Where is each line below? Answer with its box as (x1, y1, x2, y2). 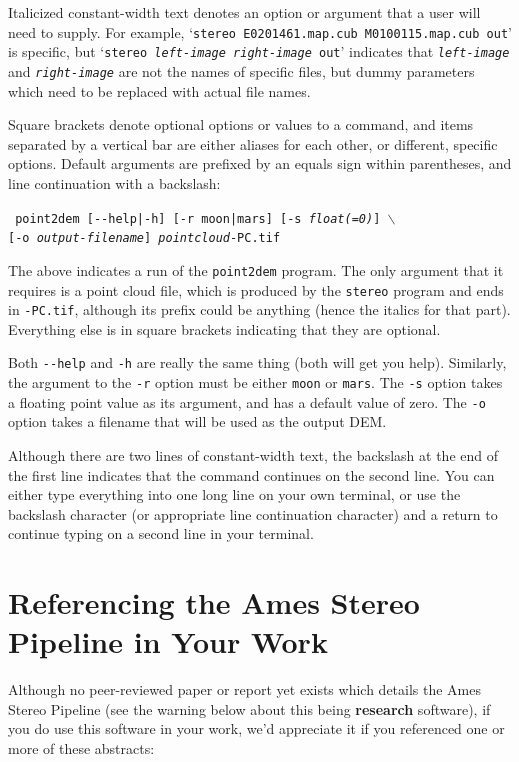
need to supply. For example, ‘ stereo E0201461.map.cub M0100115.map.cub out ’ (8, 21, 512, 42)
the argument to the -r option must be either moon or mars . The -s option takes (8, 372, 503, 393)
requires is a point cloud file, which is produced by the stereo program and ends (8, 279, 504, 300)
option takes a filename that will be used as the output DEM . (8, 411, 387, 432)
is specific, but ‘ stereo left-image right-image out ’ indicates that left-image (8, 41, 510, 62)
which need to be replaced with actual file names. (8, 80, 311, 101)
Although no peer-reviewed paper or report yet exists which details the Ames (8, 679, 482, 700)
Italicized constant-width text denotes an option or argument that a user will (8, 2, 481, 22)
